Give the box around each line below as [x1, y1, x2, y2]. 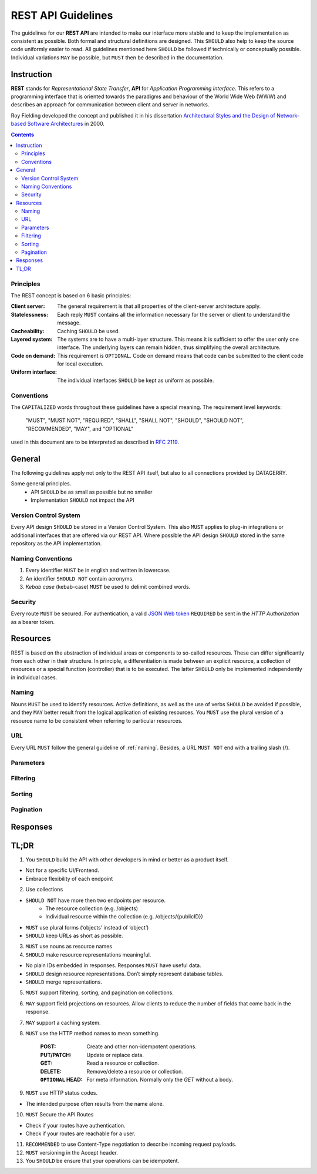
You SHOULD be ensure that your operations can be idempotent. [25, 1158, 180, 1165]
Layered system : [11, 336, 53, 343]
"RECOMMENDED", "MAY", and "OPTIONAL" [25, 425, 134, 432]
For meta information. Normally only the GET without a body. [86, 1076, 233, 1083]
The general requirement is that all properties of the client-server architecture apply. [57, 303, 261, 310]
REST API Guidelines [11, 9, 113, 22]
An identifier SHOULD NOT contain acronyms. [25, 575, 134, 582]
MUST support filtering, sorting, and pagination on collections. [25, 989, 174, 996]
